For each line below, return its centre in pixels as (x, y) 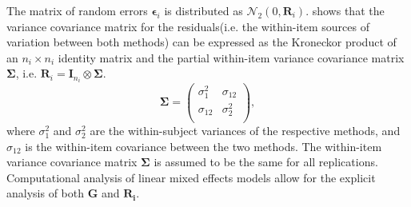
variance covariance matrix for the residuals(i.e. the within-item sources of (188, 26)
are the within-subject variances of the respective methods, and (245, 131)
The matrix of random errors (77, 10)
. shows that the (345, 10)
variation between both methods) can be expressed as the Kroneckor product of (202, 42)
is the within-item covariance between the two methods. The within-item (204, 146)
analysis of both (46, 193)
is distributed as (204, 10)
